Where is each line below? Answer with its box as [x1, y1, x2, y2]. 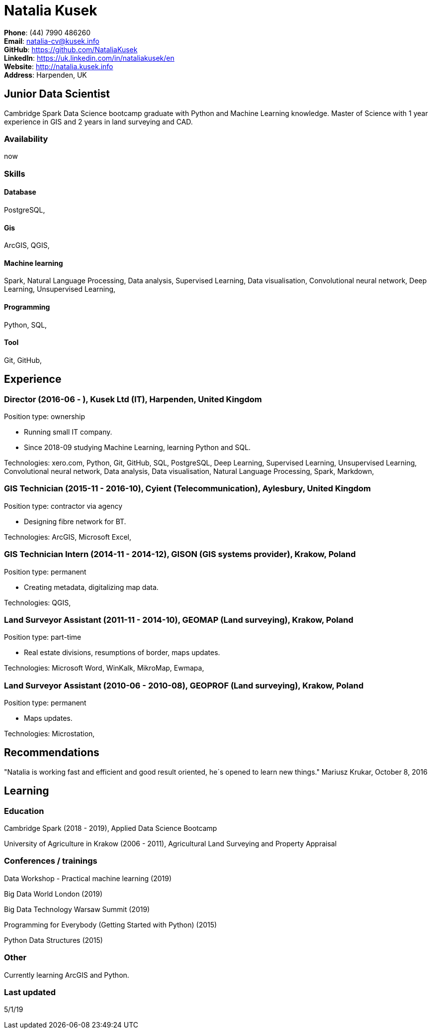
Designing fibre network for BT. [24, 517, 126, 526]
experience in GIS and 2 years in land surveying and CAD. [4, 117, 193, 126]
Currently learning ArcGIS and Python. [4, 970, 129, 979]
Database [4, 188, 36, 197]
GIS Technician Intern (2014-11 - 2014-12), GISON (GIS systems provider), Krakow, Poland [4, 549, 356, 560]
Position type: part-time [4, 633, 82, 642]
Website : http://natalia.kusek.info [4, 62, 113, 71]
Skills [4, 168, 25, 179]
